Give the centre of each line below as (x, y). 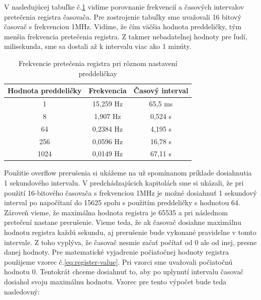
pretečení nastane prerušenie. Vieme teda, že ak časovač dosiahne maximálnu (123, 222)
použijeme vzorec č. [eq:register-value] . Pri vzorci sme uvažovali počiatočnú (118, 261)
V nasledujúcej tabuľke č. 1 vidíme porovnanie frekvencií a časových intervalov (124, 7)
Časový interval (161, 91)
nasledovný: (22, 291)
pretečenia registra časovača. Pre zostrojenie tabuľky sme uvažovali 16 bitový (123, 16)
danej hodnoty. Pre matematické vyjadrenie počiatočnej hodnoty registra (116, 252)
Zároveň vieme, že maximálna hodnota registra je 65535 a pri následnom (116, 212)
